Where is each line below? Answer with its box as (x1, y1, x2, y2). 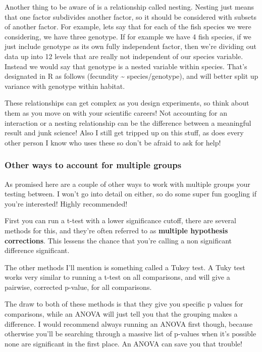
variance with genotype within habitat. (5, 80, 125, 91)
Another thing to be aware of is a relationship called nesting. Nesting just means (5, 2, 254, 12)
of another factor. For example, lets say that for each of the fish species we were (5, 21, 251, 32)
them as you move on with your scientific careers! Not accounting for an (5, 107, 227, 118)
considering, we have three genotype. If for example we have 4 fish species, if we (5, 31, 251, 41)
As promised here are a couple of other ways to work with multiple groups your (5, 178, 250, 189)
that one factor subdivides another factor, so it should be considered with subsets (5, 11, 256, 22)
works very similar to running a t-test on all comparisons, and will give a (5, 272, 230, 282)
